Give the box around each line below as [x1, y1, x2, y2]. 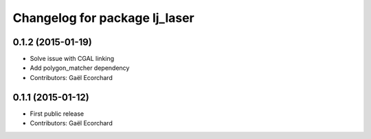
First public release [30, 110, 85, 118]
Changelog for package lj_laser [12, 10, 195, 25]
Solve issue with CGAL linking [30, 55, 115, 63]
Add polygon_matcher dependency [30, 64, 130, 72]
